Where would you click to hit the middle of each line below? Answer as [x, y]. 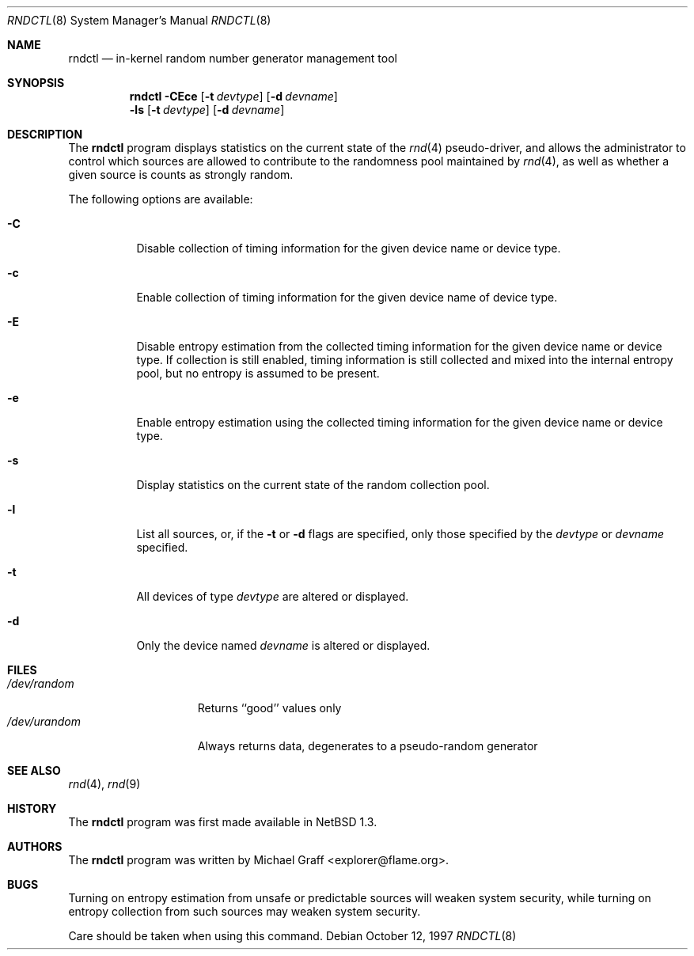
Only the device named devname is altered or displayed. [283, 645]
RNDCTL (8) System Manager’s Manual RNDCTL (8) [139, 20]
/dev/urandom [44, 721]
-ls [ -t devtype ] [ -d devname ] [207, 110]
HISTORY [32, 808]
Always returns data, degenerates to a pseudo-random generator [368, 746]
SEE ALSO [34, 770]
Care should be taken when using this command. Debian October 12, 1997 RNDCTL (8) [292, 936]
